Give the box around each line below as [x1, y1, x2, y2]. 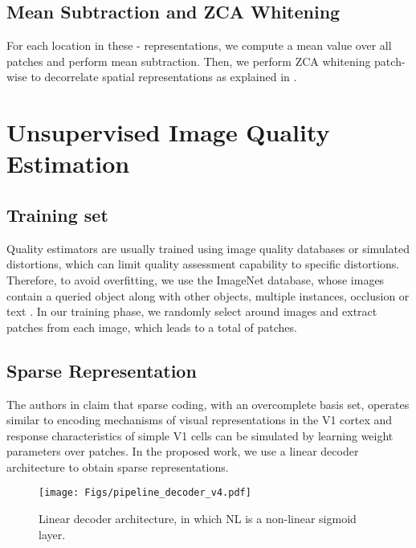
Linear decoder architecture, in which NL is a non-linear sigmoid [39, 510, 357, 527]
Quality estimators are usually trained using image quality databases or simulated [6, 239, 410, 256]
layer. [39, 526, 66, 542]
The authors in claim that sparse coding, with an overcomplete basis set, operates [6, 395, 410, 412]
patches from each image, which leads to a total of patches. [6, 318, 297, 335]
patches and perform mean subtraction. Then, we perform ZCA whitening [6, 52, 371, 69]
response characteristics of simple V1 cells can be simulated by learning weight [6, 427, 394, 444]
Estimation [6, 147, 130, 180]
